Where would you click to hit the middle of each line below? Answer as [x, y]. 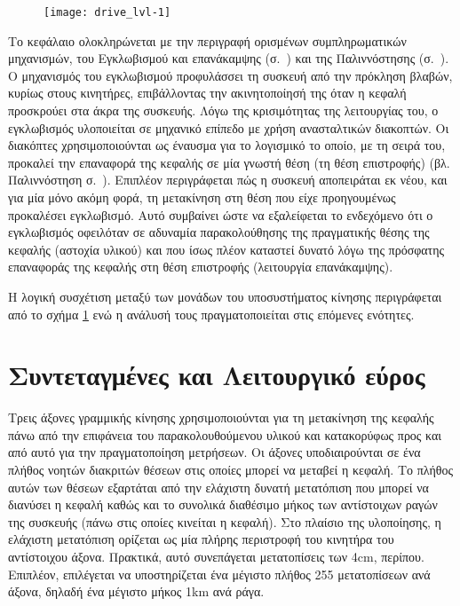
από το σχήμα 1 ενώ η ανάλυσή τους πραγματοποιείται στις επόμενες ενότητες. [211, 314]
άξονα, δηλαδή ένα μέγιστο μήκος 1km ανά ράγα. [136, 591]
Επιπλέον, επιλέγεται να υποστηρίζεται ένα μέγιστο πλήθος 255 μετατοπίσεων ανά [219, 574]
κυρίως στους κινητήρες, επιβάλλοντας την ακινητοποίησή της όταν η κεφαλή [207, 93]
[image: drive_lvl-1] [107, 12]
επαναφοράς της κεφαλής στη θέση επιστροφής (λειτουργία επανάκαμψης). [201, 267]
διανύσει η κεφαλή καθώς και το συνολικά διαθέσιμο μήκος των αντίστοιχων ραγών [223, 504]
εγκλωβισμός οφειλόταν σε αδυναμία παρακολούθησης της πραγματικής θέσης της [219, 232]
